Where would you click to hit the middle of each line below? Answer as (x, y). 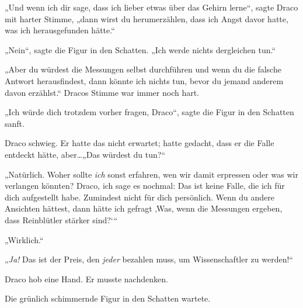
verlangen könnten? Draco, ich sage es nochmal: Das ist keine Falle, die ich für (145, 186)
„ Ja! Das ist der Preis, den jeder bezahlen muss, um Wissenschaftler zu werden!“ (149, 259)
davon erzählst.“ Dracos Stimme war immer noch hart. (102, 92)
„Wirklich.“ (24, 239)
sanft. (15, 123)
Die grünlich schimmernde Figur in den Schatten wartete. (108, 298)
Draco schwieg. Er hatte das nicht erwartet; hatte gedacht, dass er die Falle (140, 143)
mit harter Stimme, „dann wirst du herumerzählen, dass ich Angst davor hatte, (147, 18)
